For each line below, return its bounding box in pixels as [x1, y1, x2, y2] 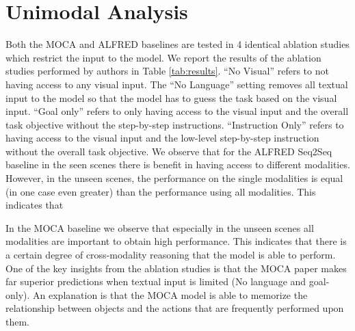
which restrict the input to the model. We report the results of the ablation [5, 50, 321, 64]
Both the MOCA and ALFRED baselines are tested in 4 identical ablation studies [5, 37, 350, 51]
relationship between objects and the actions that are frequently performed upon [5, 301, 344, 315]
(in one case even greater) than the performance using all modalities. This [5, 184, 316, 198]
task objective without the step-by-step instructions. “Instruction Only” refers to [5, 117, 344, 131]
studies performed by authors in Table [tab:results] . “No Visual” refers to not [5, 64, 329, 78]
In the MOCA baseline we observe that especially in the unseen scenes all [5, 220, 314, 235]
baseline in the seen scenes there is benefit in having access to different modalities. [5, 157, 350, 172]
